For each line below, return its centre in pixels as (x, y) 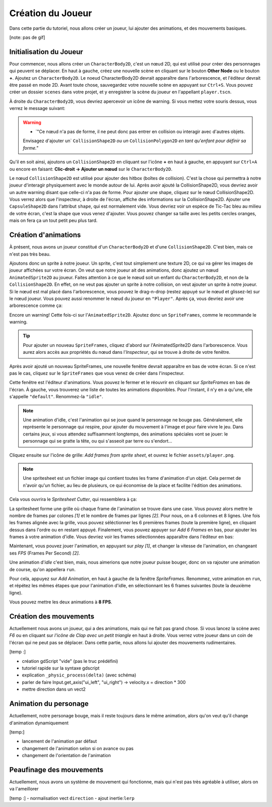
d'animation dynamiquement (39, 723)
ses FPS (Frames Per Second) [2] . (45, 553)
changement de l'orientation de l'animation (66, 756)
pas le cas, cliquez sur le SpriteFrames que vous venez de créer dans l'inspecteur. (97, 374)
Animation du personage (49, 704)
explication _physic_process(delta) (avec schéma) (79, 675)
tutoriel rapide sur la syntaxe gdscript (61, 668)
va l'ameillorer (24, 789)
